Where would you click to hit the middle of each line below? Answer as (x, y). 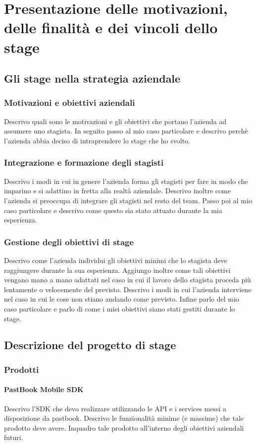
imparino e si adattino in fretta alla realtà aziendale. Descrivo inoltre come (117, 191)
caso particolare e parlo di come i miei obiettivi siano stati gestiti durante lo (120, 308)
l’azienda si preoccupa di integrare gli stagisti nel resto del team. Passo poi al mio (128, 200)
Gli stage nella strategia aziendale (92, 78)
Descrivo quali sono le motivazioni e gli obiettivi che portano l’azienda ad (115, 121)
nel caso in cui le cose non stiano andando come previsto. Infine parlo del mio (122, 299)
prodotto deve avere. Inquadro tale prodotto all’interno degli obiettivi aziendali (124, 427)
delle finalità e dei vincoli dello (111, 27)
